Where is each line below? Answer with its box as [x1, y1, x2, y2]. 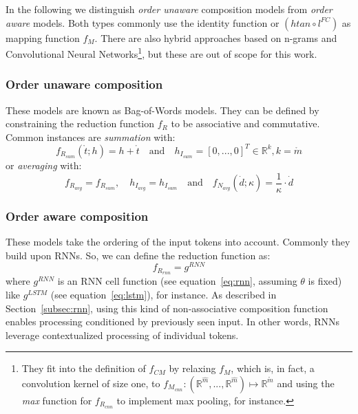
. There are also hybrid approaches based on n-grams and [94, 30, 337, 45]
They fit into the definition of [21, 361, 146, 375]
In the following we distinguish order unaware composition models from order [6, 2, 333, 16]
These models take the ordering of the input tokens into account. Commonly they [6, 235, 350, 249]
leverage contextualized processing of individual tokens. [6, 327, 239, 342]
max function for [21, 393, 92, 407]
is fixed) [308, 274, 342, 288]
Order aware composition [6, 207, 149, 224]
